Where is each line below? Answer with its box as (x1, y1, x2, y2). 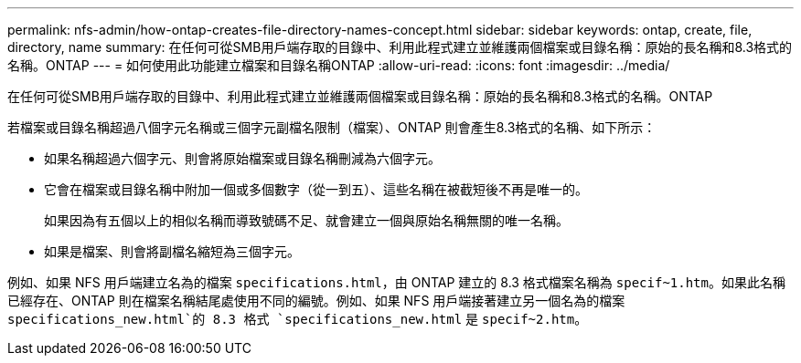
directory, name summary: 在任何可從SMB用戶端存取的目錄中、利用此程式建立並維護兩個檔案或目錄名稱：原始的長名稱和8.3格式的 (7, 39, 793, 55)
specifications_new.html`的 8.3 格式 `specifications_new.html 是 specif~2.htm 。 (7, 311, 588, 327)
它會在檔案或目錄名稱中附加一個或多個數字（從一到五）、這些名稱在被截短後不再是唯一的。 (44, 181, 588, 197)
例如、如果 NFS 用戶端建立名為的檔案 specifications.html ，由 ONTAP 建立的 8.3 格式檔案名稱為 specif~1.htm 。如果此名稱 (7, 275, 785, 290)
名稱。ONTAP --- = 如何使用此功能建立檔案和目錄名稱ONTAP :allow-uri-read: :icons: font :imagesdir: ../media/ (7, 57, 670, 73)
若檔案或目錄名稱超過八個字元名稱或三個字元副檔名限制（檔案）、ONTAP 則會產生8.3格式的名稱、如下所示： (7, 119, 657, 135)
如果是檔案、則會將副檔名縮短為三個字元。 (44, 244, 300, 259)
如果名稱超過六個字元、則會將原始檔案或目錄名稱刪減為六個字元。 (44, 150, 441, 166)
